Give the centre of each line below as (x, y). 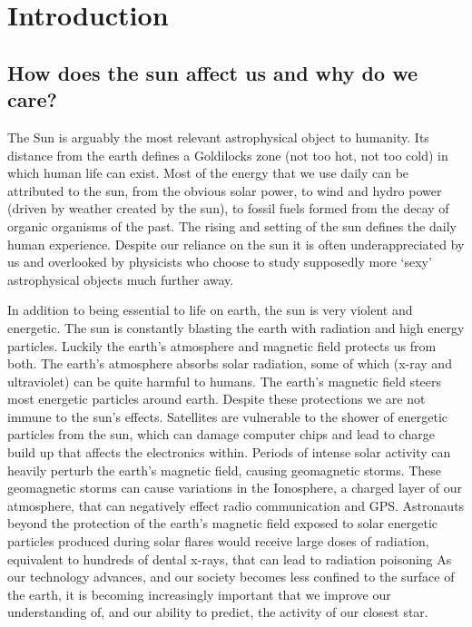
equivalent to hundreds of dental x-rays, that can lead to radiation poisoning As (230, 558)
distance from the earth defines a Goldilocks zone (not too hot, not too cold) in (228, 155)
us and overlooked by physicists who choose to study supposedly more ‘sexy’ (220, 262)
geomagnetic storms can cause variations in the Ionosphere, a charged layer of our (235, 488)
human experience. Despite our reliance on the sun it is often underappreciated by (236, 244)
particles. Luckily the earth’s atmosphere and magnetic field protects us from (222, 345)
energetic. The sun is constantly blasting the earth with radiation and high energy (236, 327)
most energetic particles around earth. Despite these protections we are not (216, 399)
